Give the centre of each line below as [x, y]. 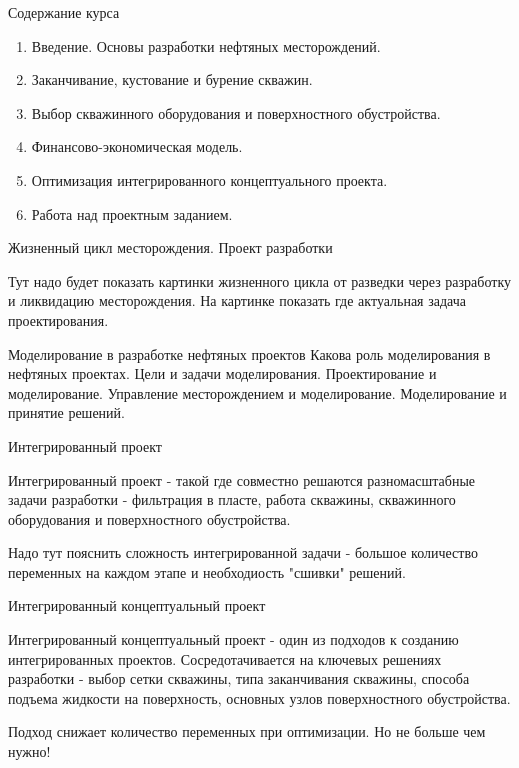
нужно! [29, 751]
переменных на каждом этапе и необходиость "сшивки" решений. [207, 571]
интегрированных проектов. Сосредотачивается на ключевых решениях [225, 658]
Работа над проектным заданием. [132, 213]
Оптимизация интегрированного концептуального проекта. [209, 179]
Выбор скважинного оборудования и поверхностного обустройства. [236, 112]
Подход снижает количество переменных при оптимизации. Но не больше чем [247, 731]
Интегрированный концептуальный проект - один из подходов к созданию [233, 639]
